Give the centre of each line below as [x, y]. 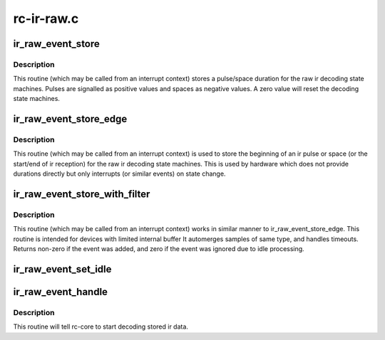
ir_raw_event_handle [61, 292]
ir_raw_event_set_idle [62, 269]
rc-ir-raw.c [46, 18]
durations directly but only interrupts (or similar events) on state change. [119, 174]
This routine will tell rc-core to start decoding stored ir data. [101, 326]
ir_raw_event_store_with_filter [82, 194]
